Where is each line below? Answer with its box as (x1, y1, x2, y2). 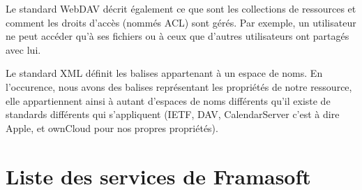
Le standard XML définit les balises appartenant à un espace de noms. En (6, 66, 323, 80)
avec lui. (6, 42, 41, 57)
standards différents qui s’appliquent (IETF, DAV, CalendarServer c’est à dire (6, 107, 340, 122)
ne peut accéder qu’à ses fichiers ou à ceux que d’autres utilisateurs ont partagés (6, 29, 349, 43)
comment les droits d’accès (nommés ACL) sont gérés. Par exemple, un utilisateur (6, 15, 356, 29)
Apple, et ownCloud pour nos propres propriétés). (6, 120, 218, 135)
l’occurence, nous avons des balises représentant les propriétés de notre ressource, (6, 79, 352, 94)
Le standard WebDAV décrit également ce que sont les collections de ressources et (6, 1, 356, 15)
